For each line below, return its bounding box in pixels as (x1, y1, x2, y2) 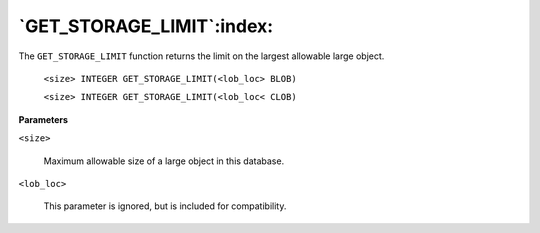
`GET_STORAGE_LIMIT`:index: (18, 15, 274, 37)
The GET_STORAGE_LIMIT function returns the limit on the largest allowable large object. (18, 50, 385, 62)
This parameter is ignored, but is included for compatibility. (43, 200, 287, 212)
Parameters (18, 113, 69, 125)
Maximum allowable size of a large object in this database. (43, 155, 285, 167)
